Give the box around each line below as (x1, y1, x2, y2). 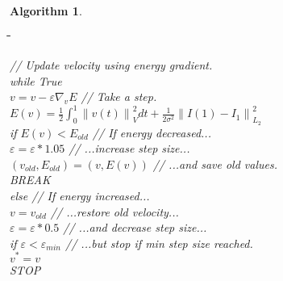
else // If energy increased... (10, 187, 150, 204)
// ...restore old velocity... (50, 203, 179, 220)
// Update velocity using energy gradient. (10, 57, 213, 73)
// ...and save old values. (152, 155, 278, 172)
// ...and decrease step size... (63, 219, 207, 236)
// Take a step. (81, 88, 157, 105)
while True (10, 72, 62, 89)
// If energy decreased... (92, 124, 211, 140)
